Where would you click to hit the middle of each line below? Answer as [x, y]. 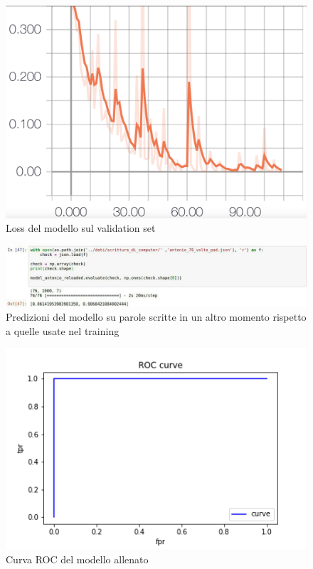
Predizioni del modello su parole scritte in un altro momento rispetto [156, 317]
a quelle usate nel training [63, 330]
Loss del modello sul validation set [81, 228]
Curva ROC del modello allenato [77, 559]
